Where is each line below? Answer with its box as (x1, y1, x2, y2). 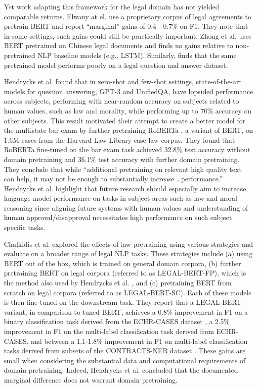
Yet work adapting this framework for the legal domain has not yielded (4, 1, 219, 11)
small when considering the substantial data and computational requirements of (4, 355, 246, 365)
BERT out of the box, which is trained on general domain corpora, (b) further (4, 258, 241, 268)
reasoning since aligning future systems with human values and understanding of (4, 202, 248, 213)
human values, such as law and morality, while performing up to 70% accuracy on (4, 105, 252, 115)
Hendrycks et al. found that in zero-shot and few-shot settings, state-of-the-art (4, 76, 242, 87)
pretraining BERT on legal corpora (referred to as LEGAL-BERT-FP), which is (4, 268, 246, 278)
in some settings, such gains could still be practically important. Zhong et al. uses (4, 30, 252, 41)
